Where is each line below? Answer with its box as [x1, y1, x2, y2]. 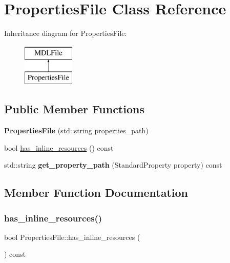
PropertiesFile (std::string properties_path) [4, 125, 149, 136]
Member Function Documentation [4, 185, 189, 200]
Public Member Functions [4, 101, 144, 117]
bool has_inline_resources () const [4, 142, 114, 153]
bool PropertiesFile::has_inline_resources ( [4, 231, 140, 242]
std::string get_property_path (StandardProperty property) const [4, 159, 222, 170]
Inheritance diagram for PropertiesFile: [4, 28, 127, 38]
